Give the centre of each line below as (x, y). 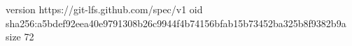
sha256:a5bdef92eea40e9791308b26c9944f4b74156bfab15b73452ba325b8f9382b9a (176, 23)
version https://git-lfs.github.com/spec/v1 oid (104, 9)
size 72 (20, 37)
